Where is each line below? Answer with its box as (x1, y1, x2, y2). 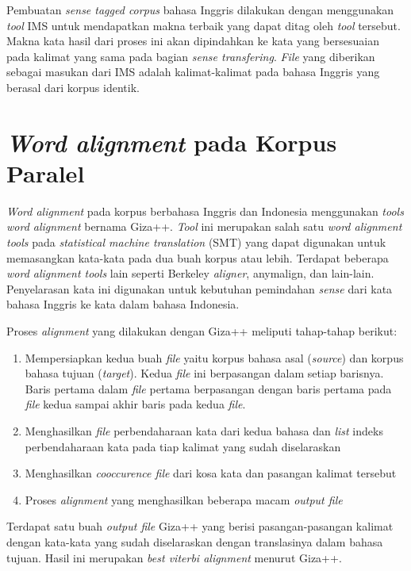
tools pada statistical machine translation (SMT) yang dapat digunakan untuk (6, 234, 386, 251)
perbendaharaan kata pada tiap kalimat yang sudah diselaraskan (25, 438, 341, 454)
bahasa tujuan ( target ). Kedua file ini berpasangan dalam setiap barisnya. (25, 365, 384, 381)
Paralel (6, 156, 85, 189)
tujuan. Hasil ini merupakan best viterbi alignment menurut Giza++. (6, 549, 342, 565)
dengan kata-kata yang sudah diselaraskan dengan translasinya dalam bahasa (6, 533, 383, 550)
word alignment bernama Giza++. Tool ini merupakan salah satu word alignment (6, 218, 402, 235)
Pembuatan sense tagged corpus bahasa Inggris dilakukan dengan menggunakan (6, 2, 394, 17)
